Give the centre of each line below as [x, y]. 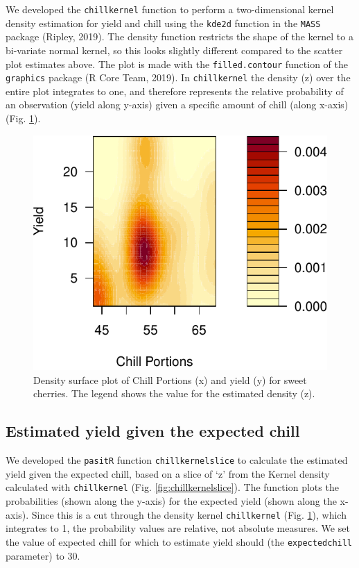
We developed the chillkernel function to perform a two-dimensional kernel [170, 9]
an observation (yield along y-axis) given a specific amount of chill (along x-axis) [177, 105]
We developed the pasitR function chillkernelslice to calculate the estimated [177, 460]
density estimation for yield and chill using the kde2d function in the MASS [163, 23]
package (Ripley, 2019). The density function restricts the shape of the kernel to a [179, 36]
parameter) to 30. [43, 555]
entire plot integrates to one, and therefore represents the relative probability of [175, 91]
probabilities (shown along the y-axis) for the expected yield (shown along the [171, 501]
